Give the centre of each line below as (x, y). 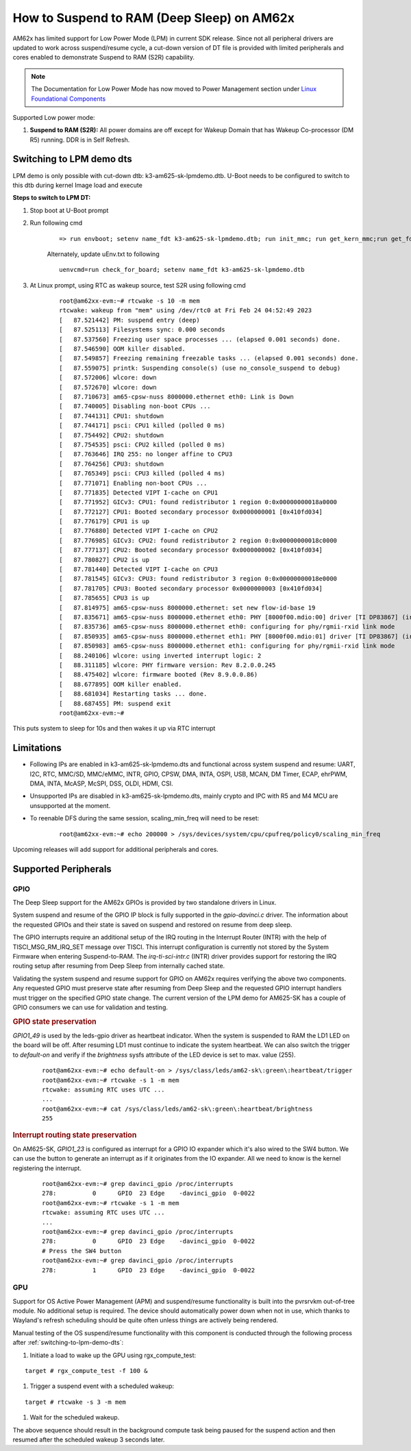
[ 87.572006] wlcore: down (108, 378)
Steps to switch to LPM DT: (52, 198)
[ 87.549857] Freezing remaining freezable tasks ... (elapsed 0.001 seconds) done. (209, 358)
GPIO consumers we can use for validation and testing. (90, 1007)
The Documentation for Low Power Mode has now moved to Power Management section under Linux (174, 89)
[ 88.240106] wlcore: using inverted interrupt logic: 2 (160, 655)
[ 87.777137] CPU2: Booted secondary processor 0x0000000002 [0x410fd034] (191, 550)
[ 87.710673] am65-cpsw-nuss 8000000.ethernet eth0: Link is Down (176, 397)
